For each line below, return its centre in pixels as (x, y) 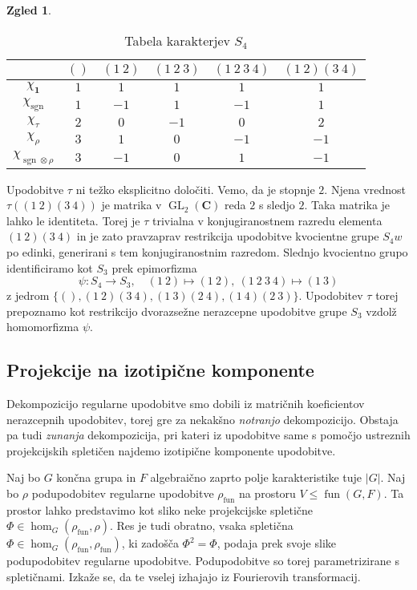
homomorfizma (43, 327)
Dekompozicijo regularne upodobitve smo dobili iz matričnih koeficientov (186, 404)
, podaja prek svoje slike (277, 543)
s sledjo (277, 205)
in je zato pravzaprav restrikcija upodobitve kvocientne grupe (228, 236)
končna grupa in (96, 477)
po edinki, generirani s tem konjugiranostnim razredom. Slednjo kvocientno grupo (207, 251)
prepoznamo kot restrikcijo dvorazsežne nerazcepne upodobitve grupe (177, 311)
